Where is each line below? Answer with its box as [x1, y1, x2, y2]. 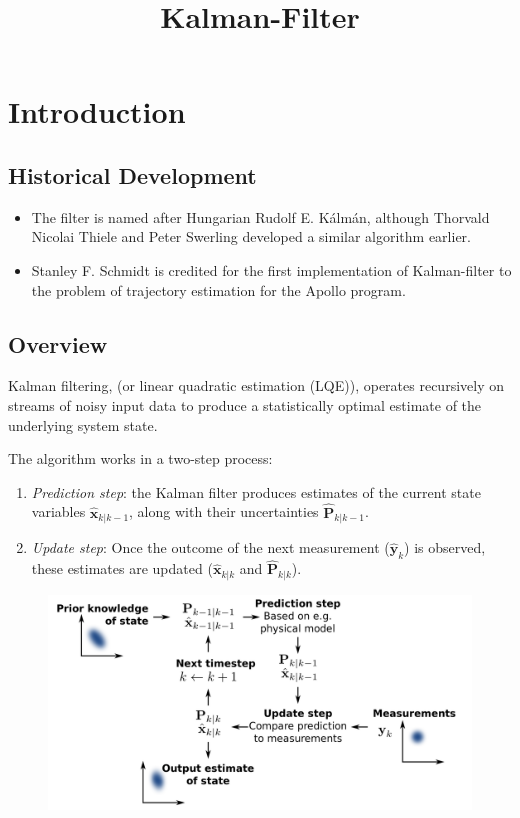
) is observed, [404, 537, 486, 558]
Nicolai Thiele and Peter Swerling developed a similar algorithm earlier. [31, 226, 471, 247]
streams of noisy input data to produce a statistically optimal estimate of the [8, 394, 482, 415]
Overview [8, 328, 108, 359]
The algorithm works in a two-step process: [8, 448, 273, 469]
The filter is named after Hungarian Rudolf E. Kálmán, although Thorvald [31, 206, 490, 227]
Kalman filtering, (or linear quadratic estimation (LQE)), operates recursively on [8, 375, 504, 396]
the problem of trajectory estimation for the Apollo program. [31, 279, 406, 300]
